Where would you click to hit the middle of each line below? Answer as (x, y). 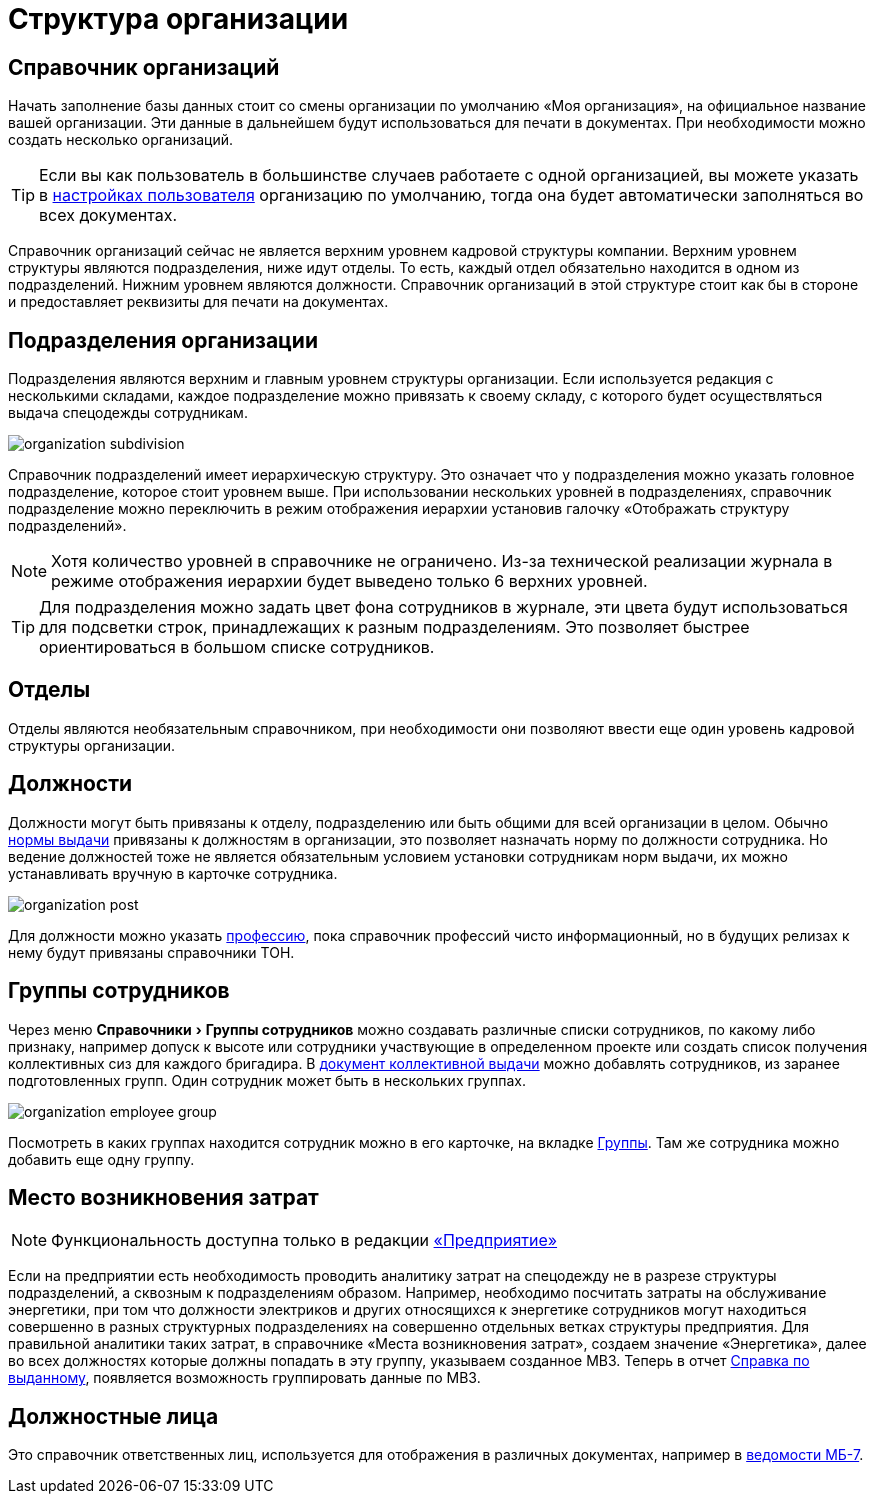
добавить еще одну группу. (101, 1159)
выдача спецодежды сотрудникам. (128, 413)
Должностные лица (113, 1416)
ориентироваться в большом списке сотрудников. (237, 647)
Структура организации (178, 19)
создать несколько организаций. (120, 140)
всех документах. (108, 215)
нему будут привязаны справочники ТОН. (151, 952)
